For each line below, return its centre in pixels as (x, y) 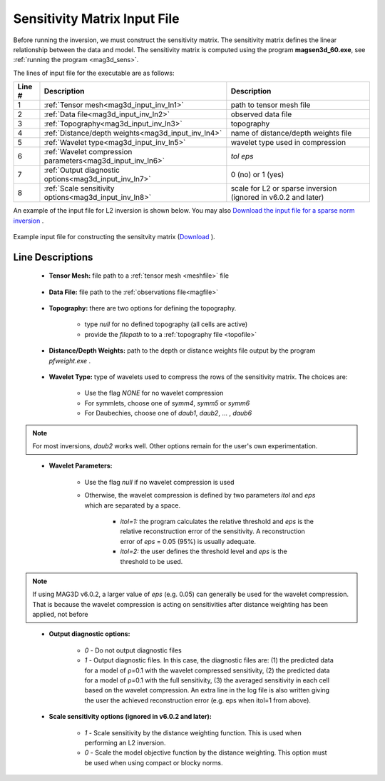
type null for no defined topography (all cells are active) (166, 324)
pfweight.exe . (70, 361)
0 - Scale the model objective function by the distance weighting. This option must (206, 752)
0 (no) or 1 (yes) (257, 175)
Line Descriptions (53, 257)
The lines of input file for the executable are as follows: (94, 73)
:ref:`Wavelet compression (88, 152)
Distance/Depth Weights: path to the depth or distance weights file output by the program (182, 351)
